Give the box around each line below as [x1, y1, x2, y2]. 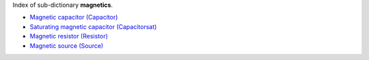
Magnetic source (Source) [29, 41, 104, 50]
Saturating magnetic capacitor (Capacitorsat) [29, 22, 157, 30]
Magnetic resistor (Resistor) [29, 32, 109, 40]
